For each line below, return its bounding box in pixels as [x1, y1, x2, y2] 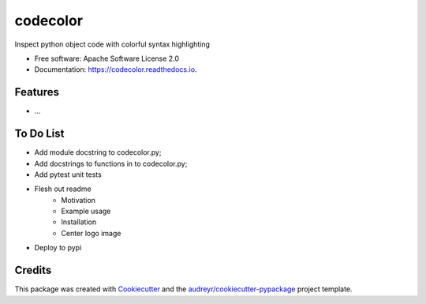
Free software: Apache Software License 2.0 [34, 54, 180, 63]
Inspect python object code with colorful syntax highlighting [14, 39, 211, 49]
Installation [61, 217, 97, 227]
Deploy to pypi [34, 243, 82, 253]
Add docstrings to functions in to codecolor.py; [34, 159, 188, 168]
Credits [14, 264, 52, 277]
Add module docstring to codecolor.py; [34, 148, 162, 157]
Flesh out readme [34, 184, 92, 193]
